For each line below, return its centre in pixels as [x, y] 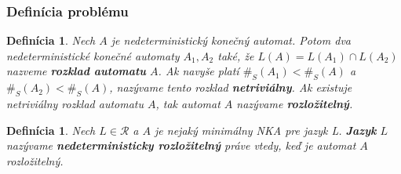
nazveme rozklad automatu [77, 71]
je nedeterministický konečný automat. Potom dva [231, 40]
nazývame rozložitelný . [295, 103]
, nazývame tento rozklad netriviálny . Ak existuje [231, 87]
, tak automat [188, 103]
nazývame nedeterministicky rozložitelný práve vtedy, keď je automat [181, 145]
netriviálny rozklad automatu [75, 103]
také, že [236, 55]
